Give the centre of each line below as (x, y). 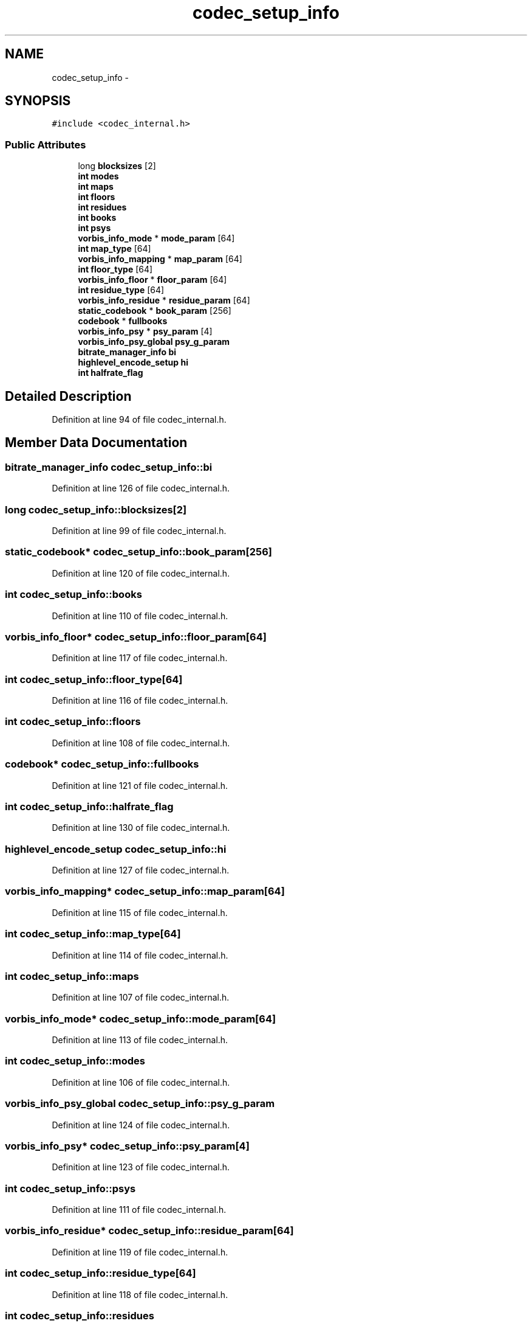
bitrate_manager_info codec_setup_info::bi (109, 467)
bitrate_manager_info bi (127, 352)
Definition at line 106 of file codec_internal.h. (141, 1082)
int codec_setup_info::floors (73, 722)
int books (97, 218)
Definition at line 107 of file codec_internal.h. (141, 998)
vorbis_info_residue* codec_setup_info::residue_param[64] (149, 1231)
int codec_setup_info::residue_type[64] (101, 1273)
